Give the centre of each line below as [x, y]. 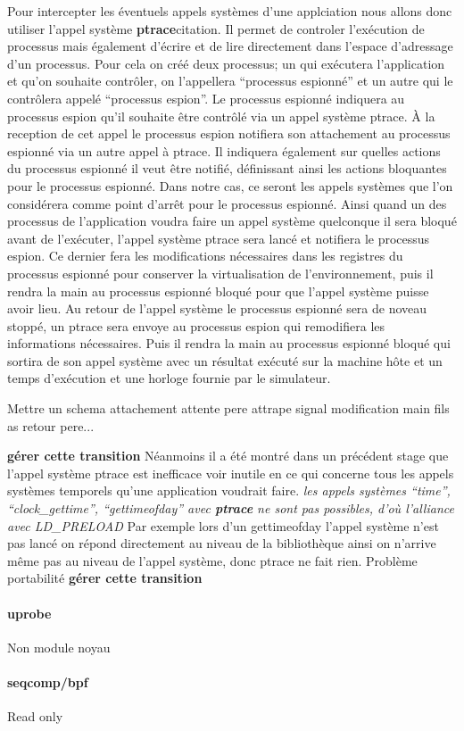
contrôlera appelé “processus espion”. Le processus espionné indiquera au [206, 98]
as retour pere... [51, 425]
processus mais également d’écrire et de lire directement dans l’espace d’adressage [230, 46]
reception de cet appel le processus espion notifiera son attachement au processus [229, 133]
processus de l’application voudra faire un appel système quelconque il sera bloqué [232, 221]
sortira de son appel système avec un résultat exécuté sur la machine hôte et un [225, 360]
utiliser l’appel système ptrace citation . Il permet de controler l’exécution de [216, 28]
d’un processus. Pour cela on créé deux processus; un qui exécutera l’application [226, 63]
